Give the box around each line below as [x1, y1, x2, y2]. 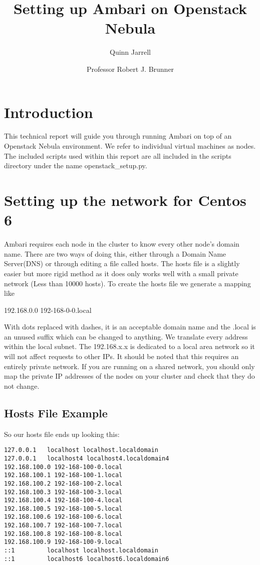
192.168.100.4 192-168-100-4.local [4, 497, 123, 504]
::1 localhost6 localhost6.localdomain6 [4, 555, 169, 562]
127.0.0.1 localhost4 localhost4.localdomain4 [4, 455, 169, 462]
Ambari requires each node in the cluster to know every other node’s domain [4, 239, 239, 249]
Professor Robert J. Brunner [86, 63, 174, 74]
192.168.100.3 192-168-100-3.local [4, 488, 123, 496]
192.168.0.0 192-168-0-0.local [4, 304, 92, 315]
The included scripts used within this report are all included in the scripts [4, 150, 231, 161]
